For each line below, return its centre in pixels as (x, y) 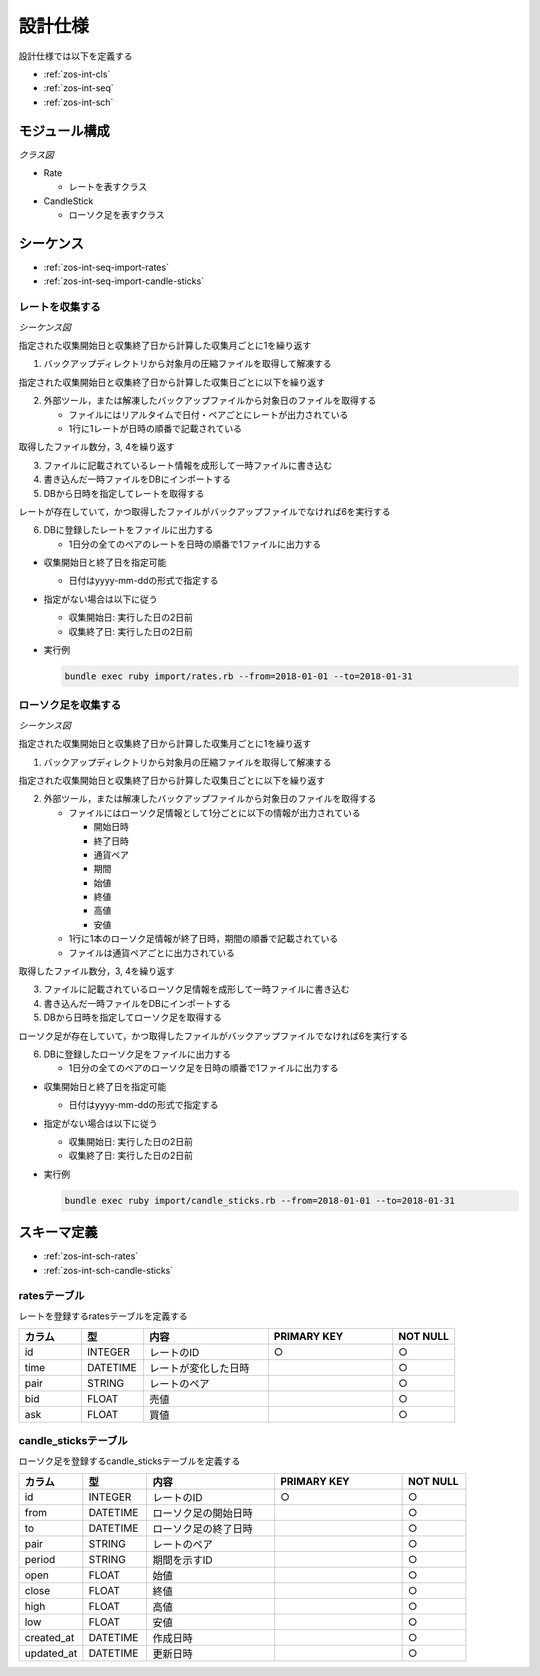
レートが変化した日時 (199, 1368)
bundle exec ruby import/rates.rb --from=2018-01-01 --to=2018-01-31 (238, 676)
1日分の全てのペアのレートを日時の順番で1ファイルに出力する (195, 544)
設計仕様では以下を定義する (75, 56)
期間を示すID (183, 1560)
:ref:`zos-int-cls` (77, 74)
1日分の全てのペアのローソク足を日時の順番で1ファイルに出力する (203, 1068)
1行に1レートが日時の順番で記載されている (155, 428)
